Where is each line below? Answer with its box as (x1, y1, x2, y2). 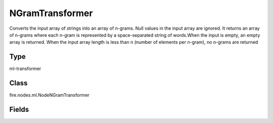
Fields (9, 105, 29, 113)
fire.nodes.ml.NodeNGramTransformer (9, 92, 89, 98)
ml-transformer (9, 66, 41, 72)
